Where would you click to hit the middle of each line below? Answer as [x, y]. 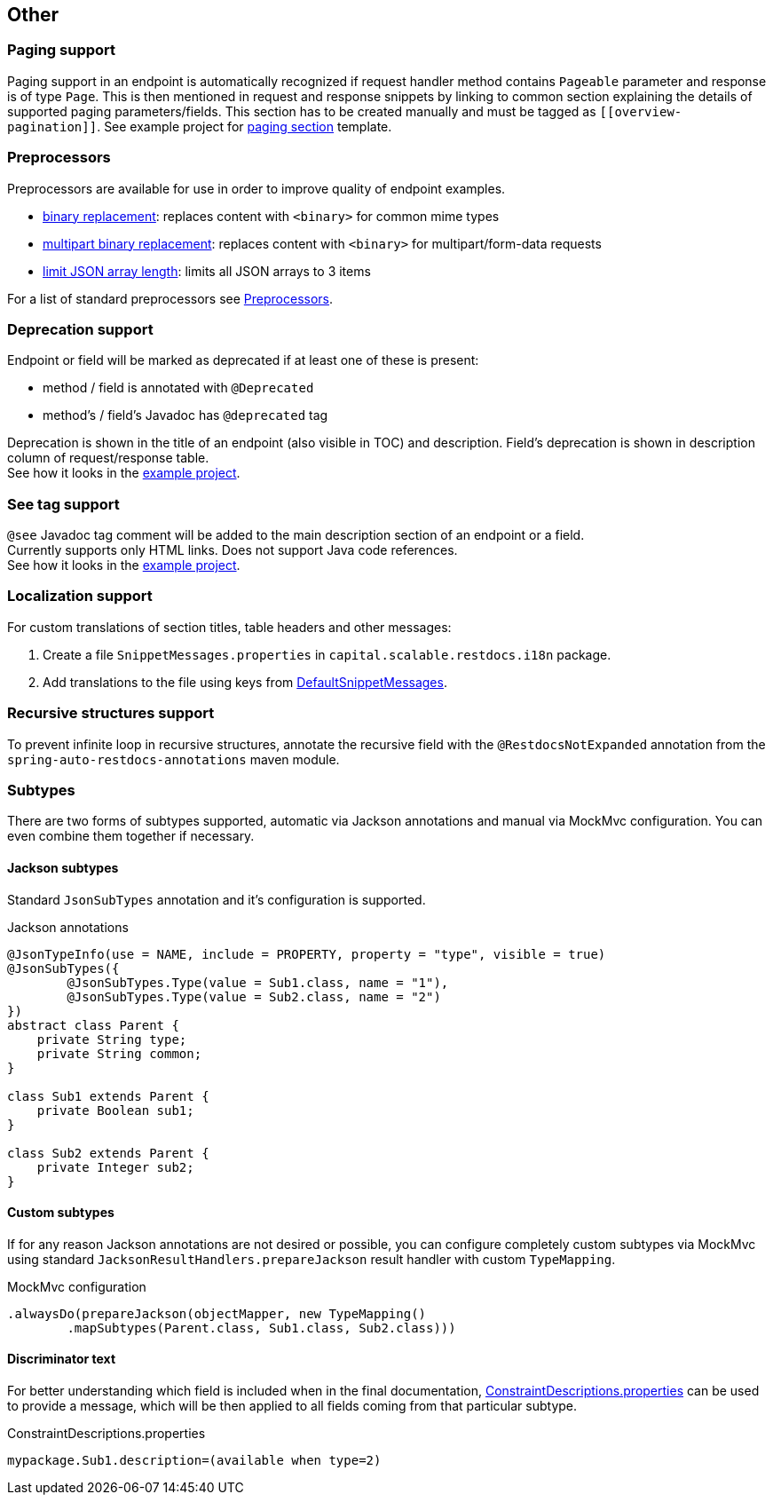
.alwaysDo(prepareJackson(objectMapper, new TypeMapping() [217, 1313]
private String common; [119, 1053]
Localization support [80, 596]
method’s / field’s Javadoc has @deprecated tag [185, 415]
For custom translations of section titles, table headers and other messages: [229, 627]
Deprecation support [80, 329]
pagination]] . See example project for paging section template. [200, 126]
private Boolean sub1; [115, 1110]
